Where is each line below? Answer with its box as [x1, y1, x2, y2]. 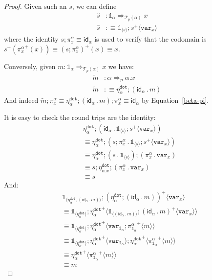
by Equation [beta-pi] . [142, 95, 209, 105]
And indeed [4, 95, 39, 105]
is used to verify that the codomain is [94, 34, 207, 44]
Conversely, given [4, 61, 56, 71]
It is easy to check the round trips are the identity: [4, 112, 156, 122]
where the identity [4, 34, 59, 44]
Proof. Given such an [4, 1, 67, 11]
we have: [108, 61, 134, 71]
